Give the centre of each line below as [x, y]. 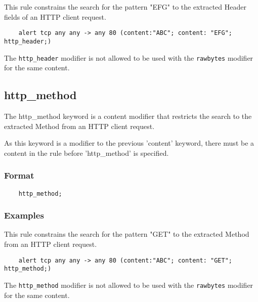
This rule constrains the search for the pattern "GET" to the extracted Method [127, 234]
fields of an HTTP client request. [55, 16]
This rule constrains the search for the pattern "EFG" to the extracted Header [125, 7]
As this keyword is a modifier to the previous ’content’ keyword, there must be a [129, 143]
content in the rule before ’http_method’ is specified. [87, 153]
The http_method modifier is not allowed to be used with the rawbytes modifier [129, 285]
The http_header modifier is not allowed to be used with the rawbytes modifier [129, 57]
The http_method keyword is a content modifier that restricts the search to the [128, 116]
